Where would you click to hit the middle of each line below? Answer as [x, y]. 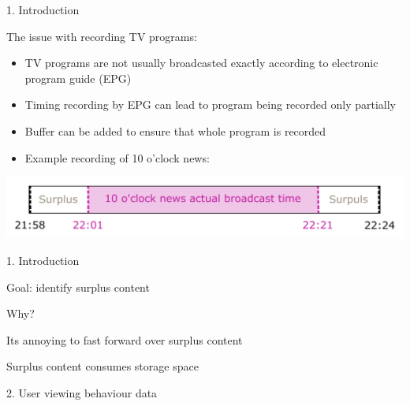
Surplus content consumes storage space [102, 366]
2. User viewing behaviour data [82, 392]
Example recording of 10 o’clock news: [117, 157]
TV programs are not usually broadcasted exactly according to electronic [201, 63]
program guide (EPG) [78, 78]
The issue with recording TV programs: [102, 36]
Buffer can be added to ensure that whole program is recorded [175, 130]
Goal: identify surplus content [78, 287]
